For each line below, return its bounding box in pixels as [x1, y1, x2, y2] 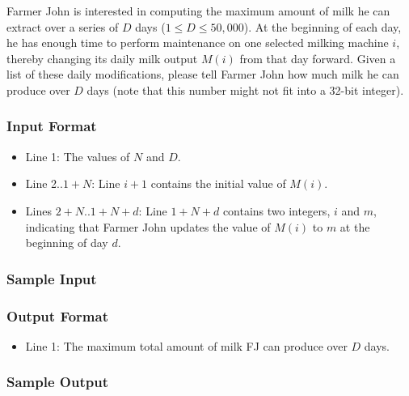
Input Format [6, 116, 97, 136]
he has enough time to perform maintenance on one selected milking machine [6, 34, 389, 51]
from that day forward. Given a [239, 49, 396, 66]
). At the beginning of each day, [243, 18, 402, 35]
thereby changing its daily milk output [6, 49, 198, 66]
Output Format [6, 305, 108, 326]
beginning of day [25, 234, 108, 251]
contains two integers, [222, 202, 331, 219]
